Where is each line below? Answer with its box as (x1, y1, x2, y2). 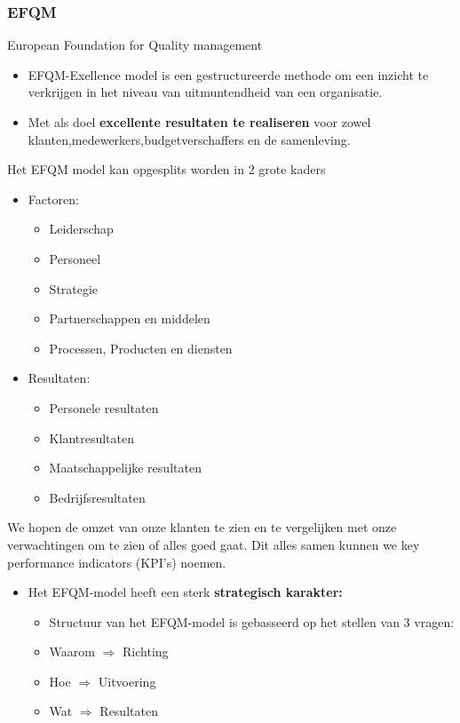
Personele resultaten (49, 398, 159, 417)
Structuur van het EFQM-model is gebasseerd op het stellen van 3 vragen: (49, 612, 455, 631)
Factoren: (28, 189, 79, 208)
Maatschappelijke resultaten (49, 458, 202, 477)
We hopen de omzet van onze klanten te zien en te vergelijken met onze (7, 518, 397, 536)
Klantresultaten (49, 428, 135, 447)
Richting (123, 642, 169, 661)
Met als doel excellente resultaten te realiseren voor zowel (28, 113, 371, 131)
